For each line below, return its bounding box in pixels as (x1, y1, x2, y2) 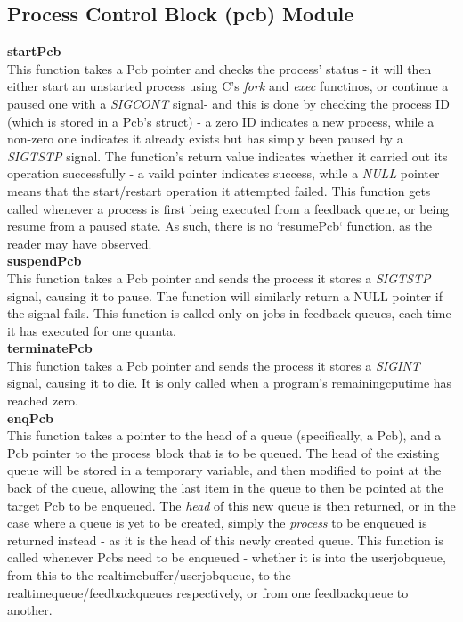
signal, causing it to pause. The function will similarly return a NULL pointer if (7, 286, 443, 305)
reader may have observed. (7, 233, 152, 252)
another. (7, 601, 53, 619)
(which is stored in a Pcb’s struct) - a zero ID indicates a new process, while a (7, 111, 435, 130)
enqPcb (7, 408, 53, 427)
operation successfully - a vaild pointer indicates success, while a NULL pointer (7, 164, 440, 183)
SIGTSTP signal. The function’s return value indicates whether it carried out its (7, 146, 448, 165)
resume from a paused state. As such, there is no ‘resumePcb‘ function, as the (7, 217, 432, 235)
